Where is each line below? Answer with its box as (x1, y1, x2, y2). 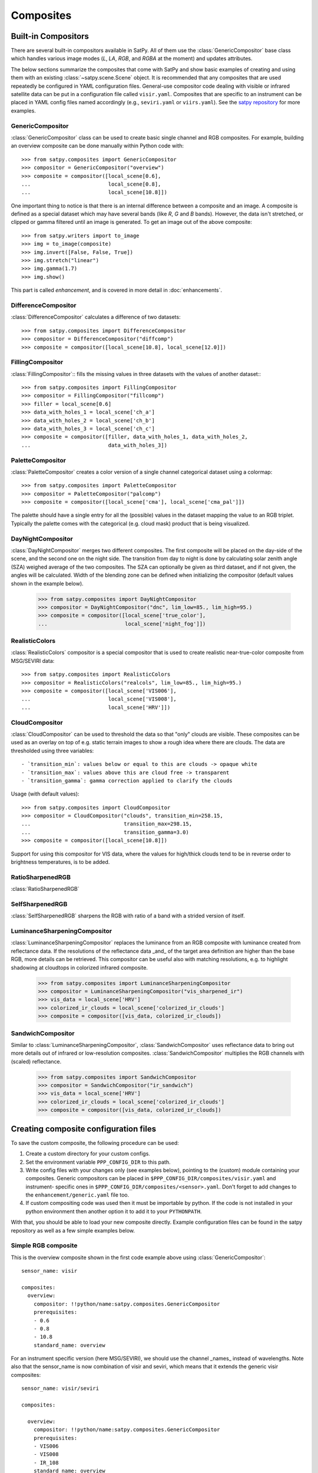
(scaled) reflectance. (11, 1058, 62, 1065)
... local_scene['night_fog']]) (38, 620, 206, 627)
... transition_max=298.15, (21, 821, 193, 827)
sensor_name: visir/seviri (21, 1385, 100, 1392)
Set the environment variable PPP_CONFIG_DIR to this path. (25, 1158, 171, 1165)
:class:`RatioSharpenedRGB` (11, 886, 79, 893)
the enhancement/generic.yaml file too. (25, 1191, 130, 1198)
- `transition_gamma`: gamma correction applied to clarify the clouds (21, 777, 233, 784)
